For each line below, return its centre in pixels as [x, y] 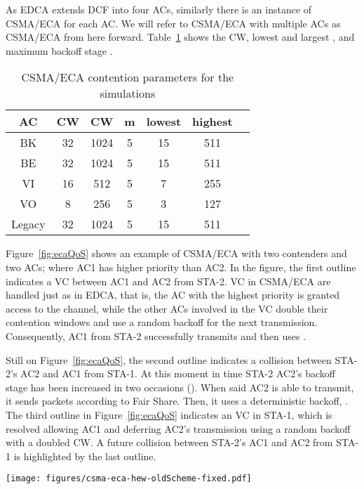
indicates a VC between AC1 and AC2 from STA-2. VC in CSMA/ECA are [168, 281]
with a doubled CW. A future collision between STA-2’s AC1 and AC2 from [169, 442]
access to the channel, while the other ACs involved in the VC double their [167, 308]
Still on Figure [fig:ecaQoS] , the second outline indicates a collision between [169, 359]
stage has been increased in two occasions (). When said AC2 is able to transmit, [180, 387]
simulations [128, 93]
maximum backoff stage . [59, 50]
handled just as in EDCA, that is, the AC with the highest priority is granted [173, 295]
